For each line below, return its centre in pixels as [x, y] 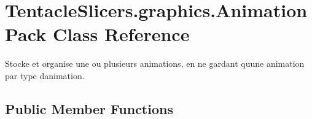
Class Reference [121, 34]
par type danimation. [45, 75]
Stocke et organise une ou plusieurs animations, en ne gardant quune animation [155, 63]
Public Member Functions [89, 108]
